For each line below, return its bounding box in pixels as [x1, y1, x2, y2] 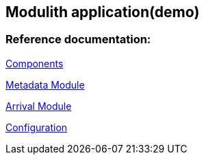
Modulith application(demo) [5, 3, 200, 21]
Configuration [5, 121, 68, 133]
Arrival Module [5, 100, 72, 112]
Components [5, 57, 64, 69]
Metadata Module [5, 78, 85, 91]
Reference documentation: [5, 32, 151, 47]
